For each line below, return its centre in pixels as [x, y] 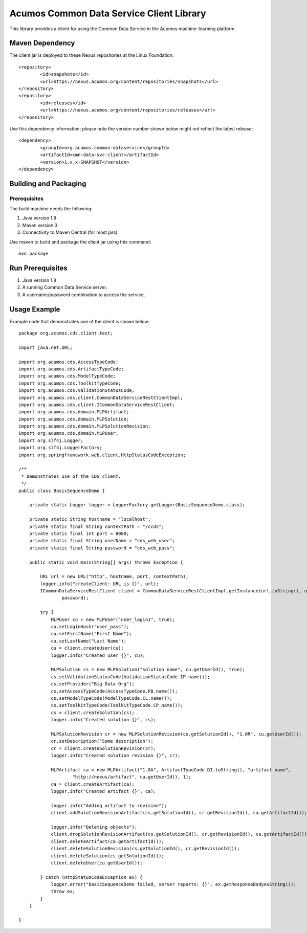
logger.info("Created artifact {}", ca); [103, 791]
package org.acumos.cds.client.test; [66, 333]
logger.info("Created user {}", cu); [98, 655]
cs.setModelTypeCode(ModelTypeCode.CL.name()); [112, 698]
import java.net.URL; [46, 347]
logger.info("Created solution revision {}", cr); [116, 756]
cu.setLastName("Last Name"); [89, 641]
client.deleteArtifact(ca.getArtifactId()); [108, 841]
